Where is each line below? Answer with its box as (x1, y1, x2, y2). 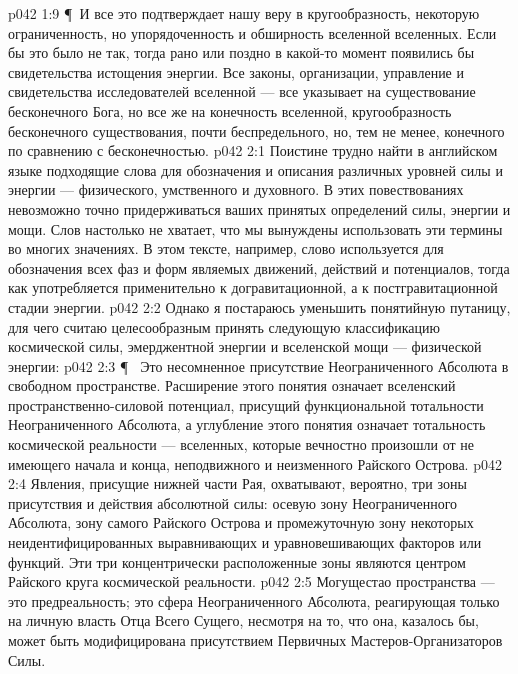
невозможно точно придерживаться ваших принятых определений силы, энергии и (8, 198, 511, 219)
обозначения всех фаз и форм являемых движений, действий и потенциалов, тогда (8, 257, 510, 278)
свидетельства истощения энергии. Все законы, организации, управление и (8, 61, 464, 82)
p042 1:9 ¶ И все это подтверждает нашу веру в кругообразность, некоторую (8, 3, 480, 23)
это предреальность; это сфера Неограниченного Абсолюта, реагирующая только (8, 590, 500, 611)
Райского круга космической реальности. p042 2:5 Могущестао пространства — (8, 571, 495, 592)
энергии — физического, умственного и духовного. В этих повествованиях (8, 179, 464, 200)
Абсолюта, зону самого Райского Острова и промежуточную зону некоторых (8, 512, 474, 533)
